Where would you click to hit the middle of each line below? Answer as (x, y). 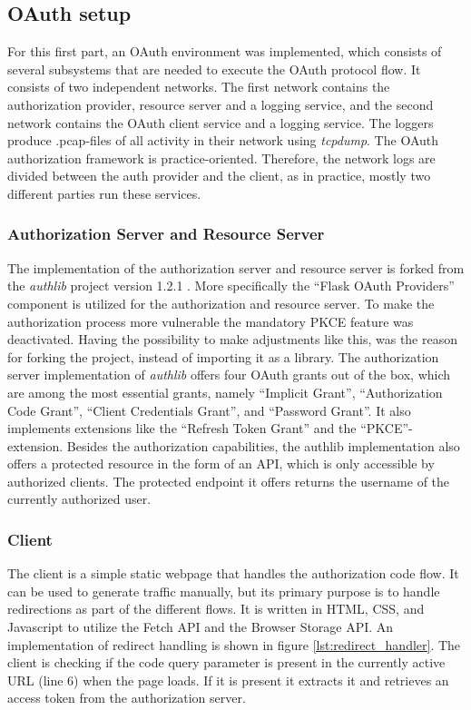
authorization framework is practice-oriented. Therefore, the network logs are (221, 158)
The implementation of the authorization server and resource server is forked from (236, 267)
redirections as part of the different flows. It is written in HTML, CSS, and (216, 609)
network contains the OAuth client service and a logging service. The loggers (221, 122)
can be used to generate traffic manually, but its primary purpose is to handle (224, 591)
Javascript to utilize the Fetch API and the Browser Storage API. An (201, 627)
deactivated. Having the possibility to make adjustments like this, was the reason (232, 339)
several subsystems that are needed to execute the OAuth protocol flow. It (214, 69)
